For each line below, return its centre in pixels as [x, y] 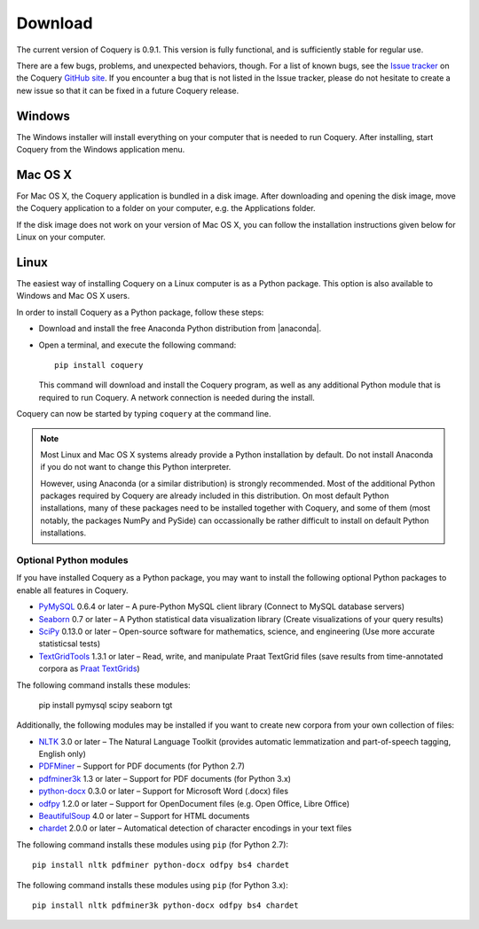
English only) [62, 754]
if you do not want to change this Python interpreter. [136, 467]
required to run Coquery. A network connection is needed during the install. [177, 397]
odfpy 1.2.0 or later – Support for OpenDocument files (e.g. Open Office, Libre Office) [194, 803]
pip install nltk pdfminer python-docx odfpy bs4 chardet [161, 865]
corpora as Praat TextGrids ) [90, 668]
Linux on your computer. [61, 237]
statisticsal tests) [70, 644]
